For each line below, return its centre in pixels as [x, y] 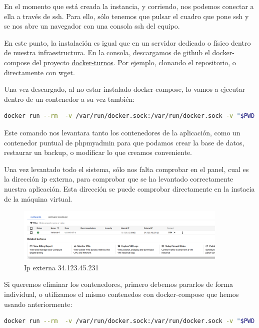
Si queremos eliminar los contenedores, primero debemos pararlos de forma [119, 284]
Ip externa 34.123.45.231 [61, 267]
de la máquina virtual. [38, 198]
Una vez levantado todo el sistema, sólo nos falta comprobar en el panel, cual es [126, 169]
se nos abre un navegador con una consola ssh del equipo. [92, 26]
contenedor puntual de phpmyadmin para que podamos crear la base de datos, [124, 142]
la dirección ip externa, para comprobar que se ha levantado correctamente [119, 179]
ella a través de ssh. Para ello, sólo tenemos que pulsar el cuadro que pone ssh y [126, 16]
